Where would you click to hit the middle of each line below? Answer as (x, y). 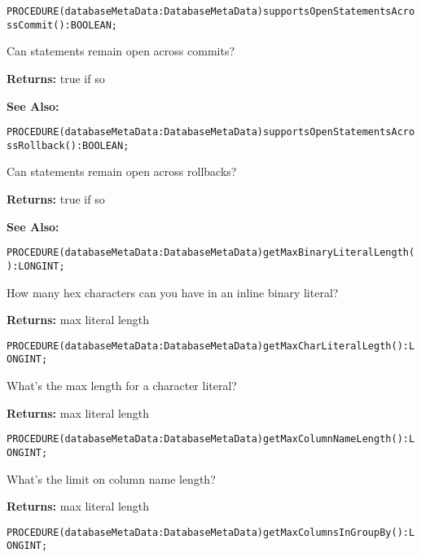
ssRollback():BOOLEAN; (68, 145)
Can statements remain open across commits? (121, 51)
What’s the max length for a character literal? (122, 385)
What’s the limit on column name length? (111, 478)
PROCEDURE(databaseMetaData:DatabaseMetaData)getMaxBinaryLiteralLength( (211, 253)
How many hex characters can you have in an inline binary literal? (173, 292)
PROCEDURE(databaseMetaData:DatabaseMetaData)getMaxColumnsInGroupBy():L (211, 532)
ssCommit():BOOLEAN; (62, 25)
